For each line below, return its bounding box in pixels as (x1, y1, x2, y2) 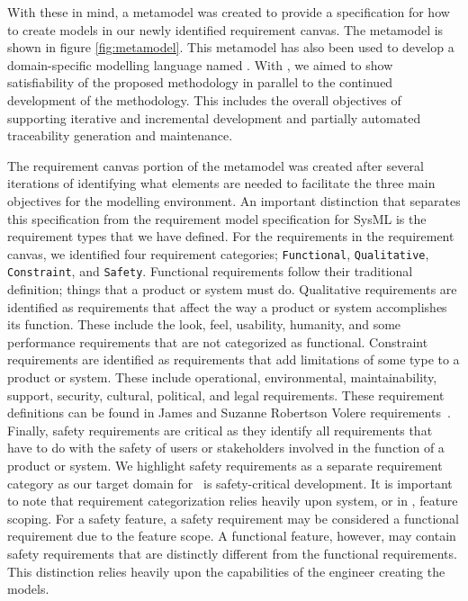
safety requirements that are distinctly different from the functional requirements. (7, 543, 457, 562)
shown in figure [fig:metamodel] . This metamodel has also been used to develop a (7, 38, 454, 57)
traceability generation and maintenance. (7, 126, 233, 145)
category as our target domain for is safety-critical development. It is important (7, 473, 453, 492)
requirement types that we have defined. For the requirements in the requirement (7, 227, 454, 246)
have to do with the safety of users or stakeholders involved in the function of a (7, 438, 445, 457)
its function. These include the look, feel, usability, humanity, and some (7, 315, 401, 334)
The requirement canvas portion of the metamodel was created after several (7, 156, 424, 175)
